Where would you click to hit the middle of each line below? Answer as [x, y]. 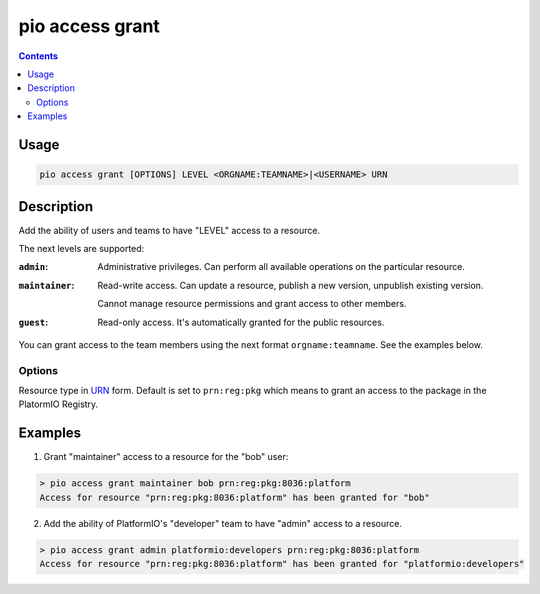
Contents [38, 56]
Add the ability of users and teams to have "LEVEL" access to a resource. [169, 230]
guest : [33, 322]
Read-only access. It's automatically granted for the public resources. [241, 322]
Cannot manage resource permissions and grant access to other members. [252, 304]
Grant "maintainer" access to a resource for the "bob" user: [166, 457]
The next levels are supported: [81, 248]
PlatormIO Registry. [58, 404]
